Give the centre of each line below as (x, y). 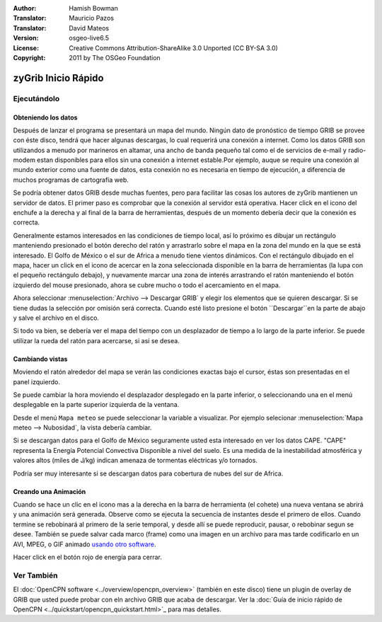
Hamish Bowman (93, 8)
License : (26, 48)
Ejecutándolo (36, 98)
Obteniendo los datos (45, 117)
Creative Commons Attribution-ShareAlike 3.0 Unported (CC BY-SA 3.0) (174, 48)
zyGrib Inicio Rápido (58, 78)
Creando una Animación (50, 491)
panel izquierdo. (36, 381)
